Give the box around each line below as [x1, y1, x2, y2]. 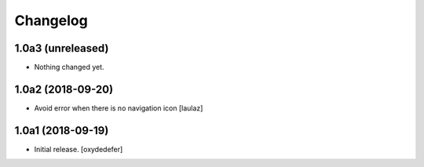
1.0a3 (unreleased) [14, 42, 109, 55]
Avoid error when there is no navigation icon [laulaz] [34, 103, 203, 113]
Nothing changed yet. [34, 63, 105, 72]
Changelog [14, 12, 88, 29]
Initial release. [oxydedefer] [34, 144, 123, 154]
